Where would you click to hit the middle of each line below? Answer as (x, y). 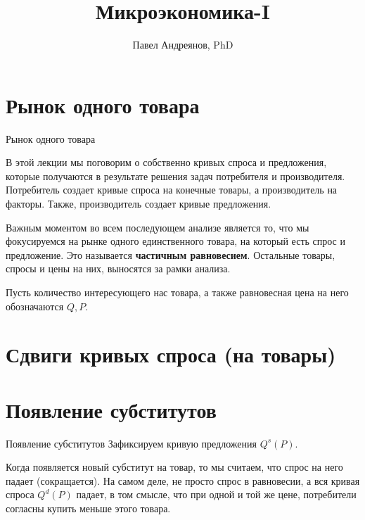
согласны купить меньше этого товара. (88, 508)
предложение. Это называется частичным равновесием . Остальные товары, (171, 254)
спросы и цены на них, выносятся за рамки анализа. (118, 268)
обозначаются (35, 306)
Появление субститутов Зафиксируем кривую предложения (131, 443)
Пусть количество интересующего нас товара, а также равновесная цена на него (177, 292)
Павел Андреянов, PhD (183, 45)
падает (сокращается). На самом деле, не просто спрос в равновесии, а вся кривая (183, 480)
